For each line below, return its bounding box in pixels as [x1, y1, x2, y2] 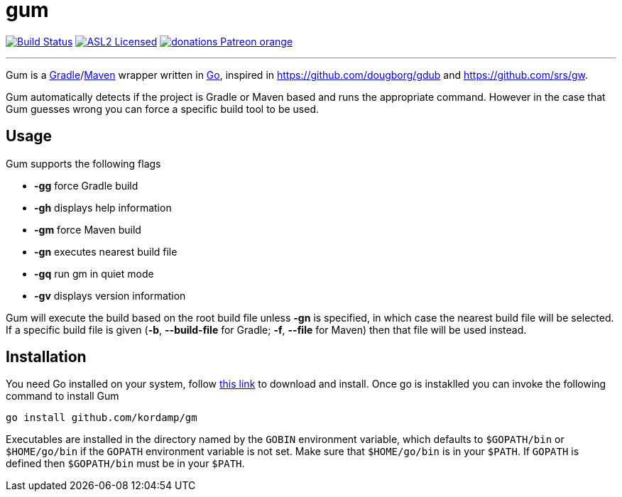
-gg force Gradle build [34, 179, 138, 192]
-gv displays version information [34, 289, 186, 302]
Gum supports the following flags [6, 157, 161, 170]
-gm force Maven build [34, 223, 141, 236]
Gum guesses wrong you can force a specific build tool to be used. [6, 102, 320, 115]
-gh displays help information [34, 201, 172, 214]
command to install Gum [6, 390, 119, 403]
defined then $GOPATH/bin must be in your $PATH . [6, 457, 245, 470]
